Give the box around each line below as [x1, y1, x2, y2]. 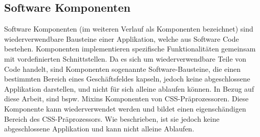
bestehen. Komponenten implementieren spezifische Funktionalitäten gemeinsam [4, 43, 256, 54]
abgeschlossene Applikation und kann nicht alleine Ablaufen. [4, 123, 194, 134]
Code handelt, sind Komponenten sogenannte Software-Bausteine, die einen [4, 63, 241, 74]
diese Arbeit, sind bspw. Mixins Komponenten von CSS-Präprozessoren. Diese [4, 93, 249, 104]
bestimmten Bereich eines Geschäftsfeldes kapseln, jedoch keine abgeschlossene [4, 73, 250, 84]
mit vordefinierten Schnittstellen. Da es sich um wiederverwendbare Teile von [4, 53, 247, 64]
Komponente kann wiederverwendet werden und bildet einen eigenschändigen [4, 103, 246, 114]
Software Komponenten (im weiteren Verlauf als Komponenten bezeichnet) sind [4, 23, 253, 34]
